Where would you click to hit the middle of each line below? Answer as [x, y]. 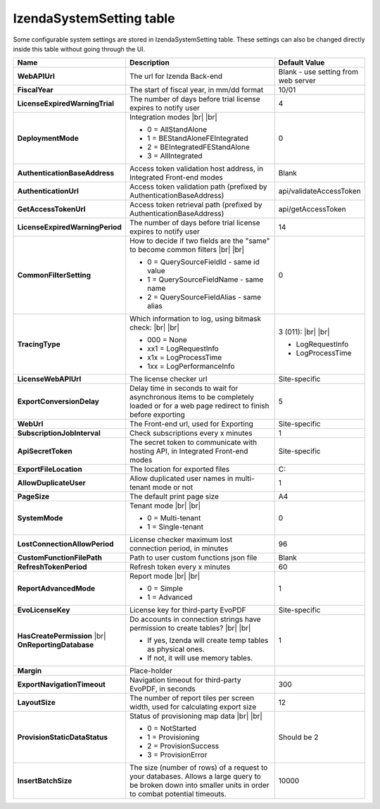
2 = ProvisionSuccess [183, 746]
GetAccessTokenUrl [51, 209]
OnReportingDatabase [56, 645]
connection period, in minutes [179, 548]
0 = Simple [165, 589]
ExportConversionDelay [58, 401]
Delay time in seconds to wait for [184, 389]
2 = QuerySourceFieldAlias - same [204, 297]
